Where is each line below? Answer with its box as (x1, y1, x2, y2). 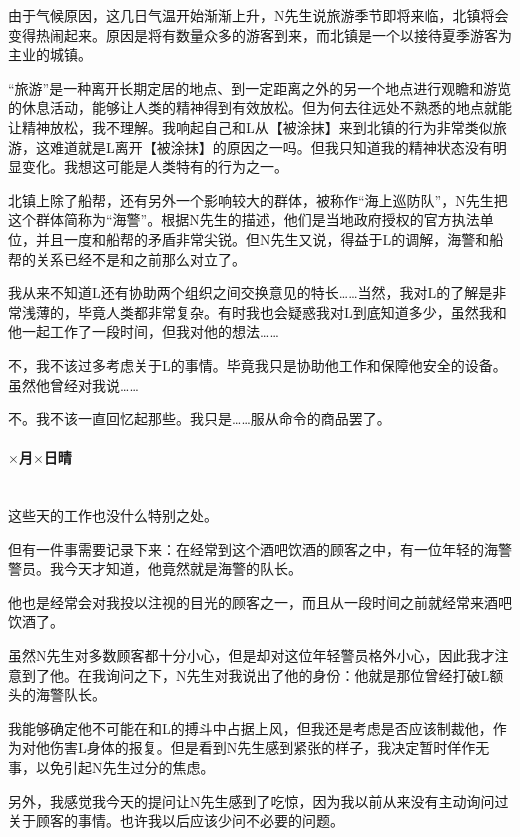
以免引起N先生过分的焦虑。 (35, 757, 215, 778)
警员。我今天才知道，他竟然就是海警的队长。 (8, 558, 302, 579)
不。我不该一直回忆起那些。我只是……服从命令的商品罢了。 (8, 408, 391, 429)
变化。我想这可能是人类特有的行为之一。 (21, 156, 288, 177)
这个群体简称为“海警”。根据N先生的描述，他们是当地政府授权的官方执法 (8, 209, 480, 230)
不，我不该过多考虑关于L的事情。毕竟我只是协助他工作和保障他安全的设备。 (8, 354, 507, 375)
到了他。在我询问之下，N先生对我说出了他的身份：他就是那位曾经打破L (21, 664, 490, 685)
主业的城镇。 (8, 44, 92, 65)
